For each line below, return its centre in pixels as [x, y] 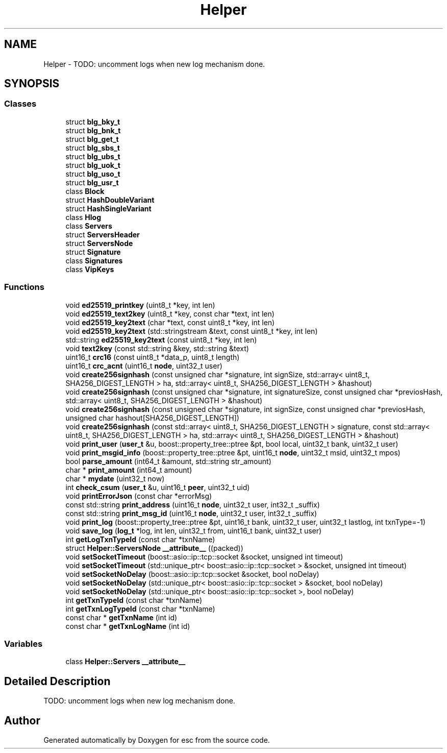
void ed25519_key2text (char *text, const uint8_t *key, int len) [170, 322]
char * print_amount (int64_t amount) [129, 470]
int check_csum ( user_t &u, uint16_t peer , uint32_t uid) [158, 487]
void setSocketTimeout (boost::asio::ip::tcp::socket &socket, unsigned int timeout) [204, 556]
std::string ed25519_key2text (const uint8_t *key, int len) [161, 339]
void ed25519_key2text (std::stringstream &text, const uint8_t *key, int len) [192, 331]
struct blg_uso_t [93, 174]
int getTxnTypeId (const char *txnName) [134, 600]
